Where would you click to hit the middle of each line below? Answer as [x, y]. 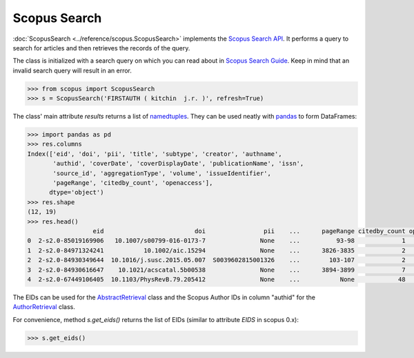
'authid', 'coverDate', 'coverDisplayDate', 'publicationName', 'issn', [178, 163]
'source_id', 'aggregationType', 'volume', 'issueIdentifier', [162, 173]
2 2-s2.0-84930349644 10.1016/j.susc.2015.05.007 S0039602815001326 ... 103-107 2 [217, 260]
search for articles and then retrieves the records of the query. [101, 48]
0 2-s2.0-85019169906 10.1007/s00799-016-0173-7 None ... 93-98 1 [217, 241]
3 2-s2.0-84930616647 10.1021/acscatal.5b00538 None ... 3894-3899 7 [217, 270]
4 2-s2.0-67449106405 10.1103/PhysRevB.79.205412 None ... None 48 [217, 279]
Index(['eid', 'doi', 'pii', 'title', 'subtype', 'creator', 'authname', [155, 154]
